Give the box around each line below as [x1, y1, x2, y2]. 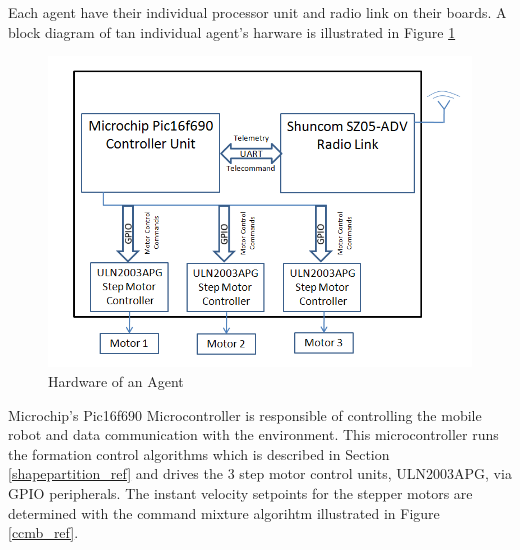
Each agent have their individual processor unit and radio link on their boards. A [8, 2, 507, 22]
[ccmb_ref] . [8, 522, 79, 543]
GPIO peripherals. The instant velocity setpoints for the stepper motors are [8, 483, 473, 504]
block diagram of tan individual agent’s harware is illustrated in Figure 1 [8, 21, 456, 42]
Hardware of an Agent [48, 371, 184, 392]
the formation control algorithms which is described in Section [8, 443, 390, 464]
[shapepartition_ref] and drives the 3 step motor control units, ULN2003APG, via [8, 463, 512, 484]
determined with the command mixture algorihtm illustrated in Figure [8, 502, 440, 523]
